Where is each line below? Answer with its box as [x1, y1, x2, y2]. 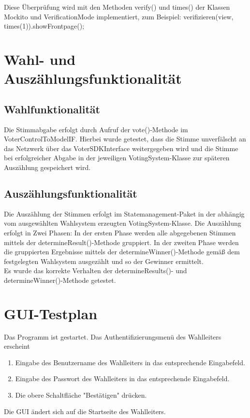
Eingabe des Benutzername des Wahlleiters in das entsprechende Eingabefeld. [15, 357, 245, 367]
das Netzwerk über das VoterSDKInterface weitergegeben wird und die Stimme [4, 143, 238, 153]
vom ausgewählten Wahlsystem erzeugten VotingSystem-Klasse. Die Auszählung [4, 218, 241, 228]
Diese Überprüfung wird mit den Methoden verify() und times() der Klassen [4, 2, 230, 12]
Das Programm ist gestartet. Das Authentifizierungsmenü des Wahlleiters [4, 331, 221, 341]
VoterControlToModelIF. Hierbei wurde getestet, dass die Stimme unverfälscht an [4, 134, 246, 144]
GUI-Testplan [4, 303, 98, 323]
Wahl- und [4, 49, 76, 69]
